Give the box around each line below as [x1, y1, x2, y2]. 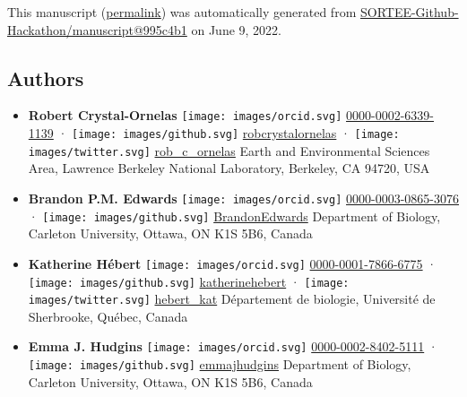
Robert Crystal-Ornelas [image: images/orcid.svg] [28, 106, 342, 125]
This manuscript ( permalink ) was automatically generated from [7, 3, 357, 21]
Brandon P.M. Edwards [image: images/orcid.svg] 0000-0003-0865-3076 [28, 188, 460, 207]
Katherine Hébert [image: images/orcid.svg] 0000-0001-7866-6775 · [28, 254, 437, 272]
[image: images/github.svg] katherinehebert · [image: [28, 272, 350, 290]
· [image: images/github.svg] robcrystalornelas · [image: [57, 124, 400, 142]
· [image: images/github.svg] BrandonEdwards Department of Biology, [28, 206, 441, 225]
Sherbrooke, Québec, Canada [28, 306, 188, 325]
